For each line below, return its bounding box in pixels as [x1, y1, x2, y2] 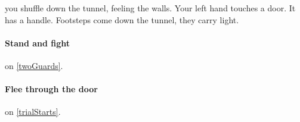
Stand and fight [5, 36, 70, 49]
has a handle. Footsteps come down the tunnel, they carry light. [5, 13, 239, 26]
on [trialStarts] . [5, 105, 61, 118]
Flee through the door [5, 83, 98, 95]
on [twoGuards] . [5, 59, 63, 71]
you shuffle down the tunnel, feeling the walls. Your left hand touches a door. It [5, 2, 296, 14]
